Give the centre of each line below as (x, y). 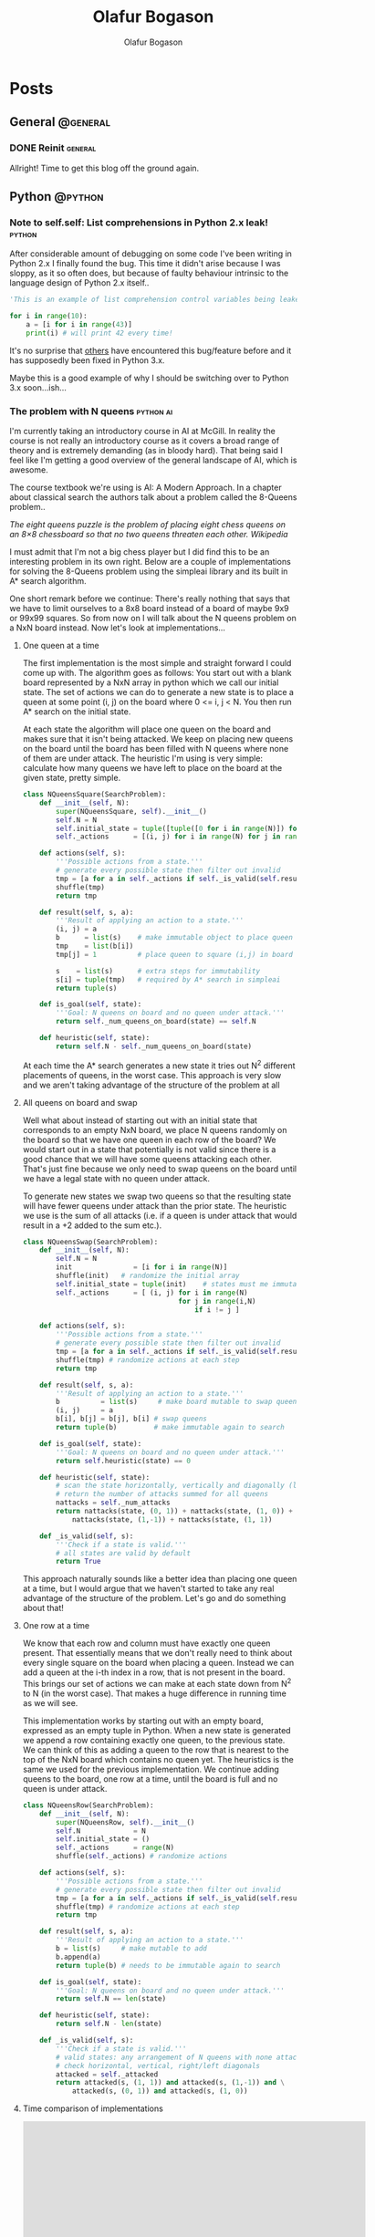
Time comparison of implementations (93, 2108)
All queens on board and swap (80, 1102)
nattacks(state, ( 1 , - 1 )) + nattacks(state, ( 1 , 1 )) (172, 1519)
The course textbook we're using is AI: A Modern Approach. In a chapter (146, 488)
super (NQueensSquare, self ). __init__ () (131, 811)
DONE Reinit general (53, 148)
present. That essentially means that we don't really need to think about (157, 1653)
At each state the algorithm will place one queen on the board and (146, 729)
